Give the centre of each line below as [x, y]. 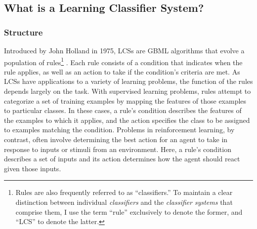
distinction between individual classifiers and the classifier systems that [124, 202]
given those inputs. [33, 168]
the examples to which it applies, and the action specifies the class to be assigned [127, 120]
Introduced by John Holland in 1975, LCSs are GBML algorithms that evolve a [124, 50]
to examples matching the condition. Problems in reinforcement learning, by [119, 130]
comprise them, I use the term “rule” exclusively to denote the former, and [129, 211]
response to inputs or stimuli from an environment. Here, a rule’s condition [118, 149]
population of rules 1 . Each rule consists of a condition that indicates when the [123, 61]
